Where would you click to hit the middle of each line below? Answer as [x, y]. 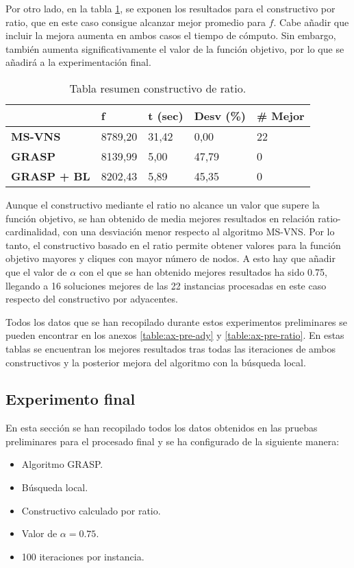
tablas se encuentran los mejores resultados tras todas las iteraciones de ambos [171, 348]
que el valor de [36, 271]
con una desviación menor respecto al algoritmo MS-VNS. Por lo [199, 232]
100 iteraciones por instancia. [83, 556]
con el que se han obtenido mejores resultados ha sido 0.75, [203, 271]
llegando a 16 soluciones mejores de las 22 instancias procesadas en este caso [166, 285]
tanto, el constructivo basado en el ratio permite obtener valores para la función [173, 245]
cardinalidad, [33, 232]
